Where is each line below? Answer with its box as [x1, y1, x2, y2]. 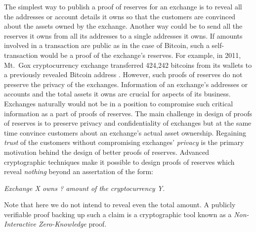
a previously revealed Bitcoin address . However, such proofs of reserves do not [4, 69, 243, 80]
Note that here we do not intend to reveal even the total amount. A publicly [4, 199, 236, 210]
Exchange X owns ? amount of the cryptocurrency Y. [4, 183, 165, 193]
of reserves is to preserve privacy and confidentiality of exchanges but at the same [4, 118, 252, 128]
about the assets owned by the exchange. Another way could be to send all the [4, 21, 243, 31]
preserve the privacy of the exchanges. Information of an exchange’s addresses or [4, 79, 248, 89]
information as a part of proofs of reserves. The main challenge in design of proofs [4, 108, 252, 118]
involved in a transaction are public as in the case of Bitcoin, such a [4, 40, 210, 50]
